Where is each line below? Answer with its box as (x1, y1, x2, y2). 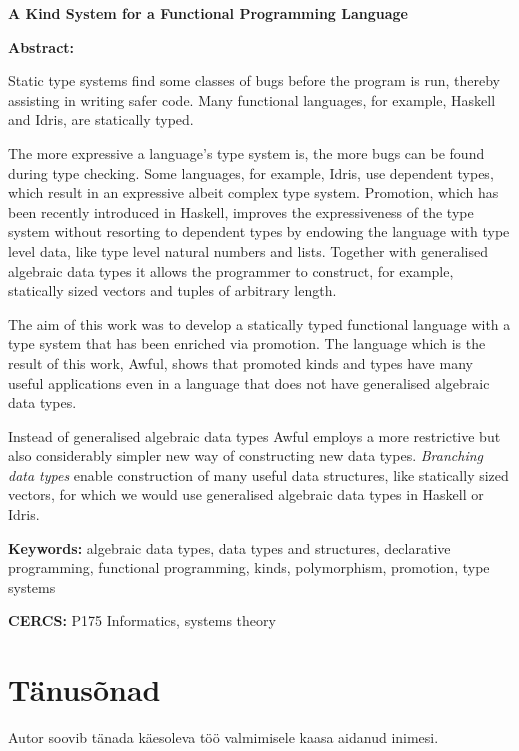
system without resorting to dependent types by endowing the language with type (8, 221, 510, 242)
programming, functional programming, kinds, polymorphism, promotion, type (8, 557, 490, 578)
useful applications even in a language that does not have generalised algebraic (8, 372, 490, 393)
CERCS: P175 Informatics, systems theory (8, 610, 276, 631)
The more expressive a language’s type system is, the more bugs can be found (8, 142, 485, 163)
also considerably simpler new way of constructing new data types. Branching (8, 445, 483, 466)
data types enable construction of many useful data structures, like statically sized (8, 464, 509, 485)
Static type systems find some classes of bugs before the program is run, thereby (8, 70, 501, 91)
